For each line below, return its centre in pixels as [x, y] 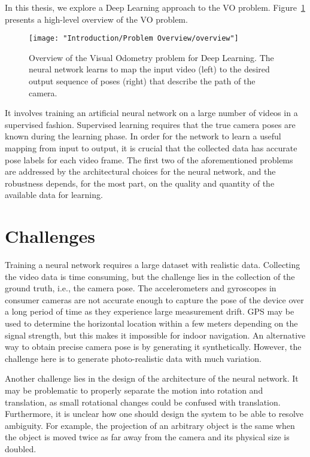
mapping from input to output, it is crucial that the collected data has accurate [151, 148]
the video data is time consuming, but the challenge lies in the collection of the [150, 276]
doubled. [21, 449]
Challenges [50, 236]
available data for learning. [54, 195]
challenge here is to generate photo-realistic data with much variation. [133, 358]
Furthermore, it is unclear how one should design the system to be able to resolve [154, 414]
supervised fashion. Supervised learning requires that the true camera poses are [150, 124]
